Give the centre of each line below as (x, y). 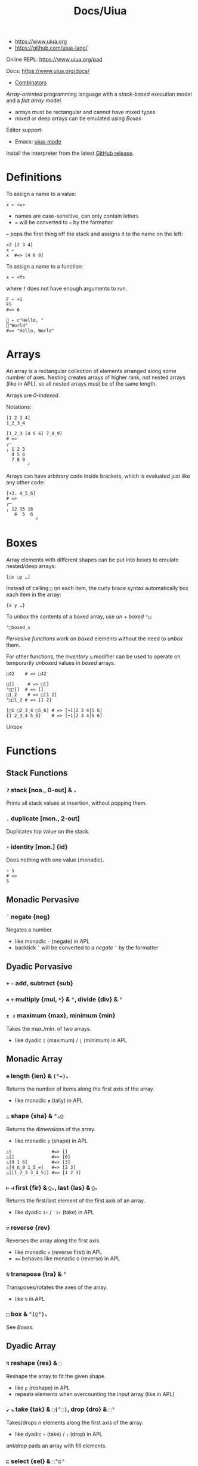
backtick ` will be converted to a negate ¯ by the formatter (86, 948)
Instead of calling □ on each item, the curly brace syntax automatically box (98, 588)
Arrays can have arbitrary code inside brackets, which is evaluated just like (98, 476)
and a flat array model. (34, 100)
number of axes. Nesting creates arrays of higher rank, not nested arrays (96, 377)
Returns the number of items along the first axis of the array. (81, 1089)
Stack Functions (37, 773)
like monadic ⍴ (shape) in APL (51, 1141)
